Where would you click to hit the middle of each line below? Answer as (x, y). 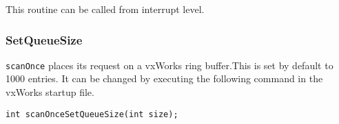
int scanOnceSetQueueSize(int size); (92, 114)
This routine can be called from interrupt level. (105, 9)
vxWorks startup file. (50, 92)
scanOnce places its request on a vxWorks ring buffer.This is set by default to (169, 65)
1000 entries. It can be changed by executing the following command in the (164, 78)
